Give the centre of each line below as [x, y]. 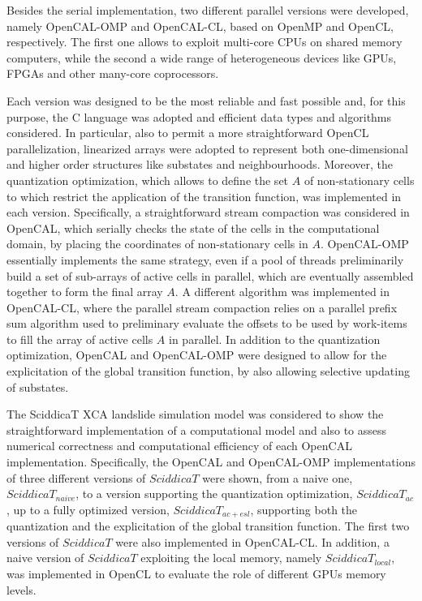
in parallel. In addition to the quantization [275, 339]
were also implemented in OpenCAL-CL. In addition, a [252, 541]
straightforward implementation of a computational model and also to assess [197, 429]
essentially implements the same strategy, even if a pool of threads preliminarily [205, 259]
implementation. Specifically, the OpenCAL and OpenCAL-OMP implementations [211, 462]
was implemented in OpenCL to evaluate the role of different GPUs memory [196, 574]
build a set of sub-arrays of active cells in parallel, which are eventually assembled [210, 275]
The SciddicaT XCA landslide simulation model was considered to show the [195, 414]
